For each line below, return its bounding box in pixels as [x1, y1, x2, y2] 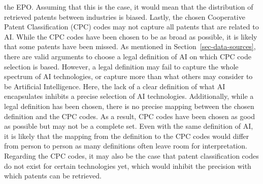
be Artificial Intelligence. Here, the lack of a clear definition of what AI [4, 81, 225, 91]
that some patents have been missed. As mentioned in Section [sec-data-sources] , [4, 41, 256, 52]
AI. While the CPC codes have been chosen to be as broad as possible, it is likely [4, 31, 257, 42]
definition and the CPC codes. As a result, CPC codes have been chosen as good [4, 111, 255, 121]
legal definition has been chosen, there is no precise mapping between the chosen [4, 100, 254, 111]
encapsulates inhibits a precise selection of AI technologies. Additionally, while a [4, 91, 254, 101]
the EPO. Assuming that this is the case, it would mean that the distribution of [4, 2, 253, 12]
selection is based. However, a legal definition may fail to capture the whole [4, 61, 239, 71]
